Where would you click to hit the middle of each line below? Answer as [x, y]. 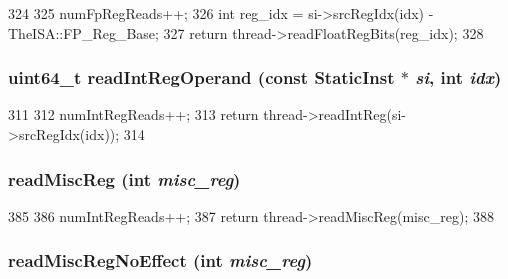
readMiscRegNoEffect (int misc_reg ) [160, 260]
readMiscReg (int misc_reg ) [124, 178]
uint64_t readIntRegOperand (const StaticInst [201, 77]
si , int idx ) [458, 77]
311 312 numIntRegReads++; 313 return [133, 114]
